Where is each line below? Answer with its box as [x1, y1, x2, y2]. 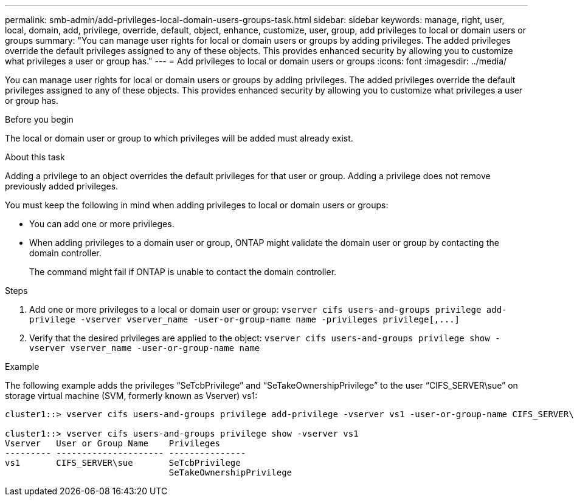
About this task [5, 152, 65, 162]
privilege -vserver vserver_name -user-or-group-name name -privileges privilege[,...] [29, 315, 460, 324]
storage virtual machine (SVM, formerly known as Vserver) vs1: [5, 390, 258, 401]
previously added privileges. [5, 181, 119, 191]
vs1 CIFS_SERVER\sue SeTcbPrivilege [5, 458, 241, 468]
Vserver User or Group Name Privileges [5, 438, 221, 448]
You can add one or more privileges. [29, 219, 175, 229]
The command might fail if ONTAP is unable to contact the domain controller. [29, 267, 337, 277]
